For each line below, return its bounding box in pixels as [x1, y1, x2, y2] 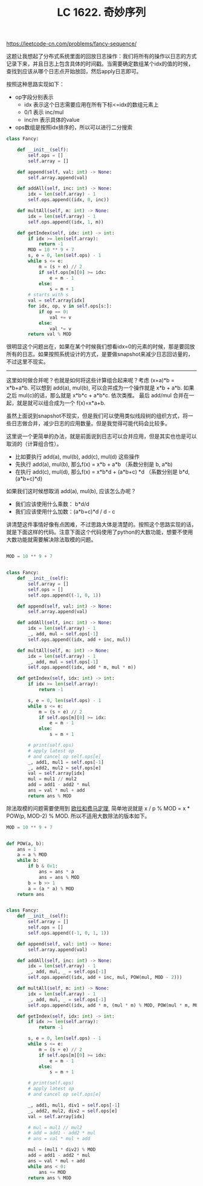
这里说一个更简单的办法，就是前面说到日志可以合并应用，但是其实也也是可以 [6, 432, 197, 440]
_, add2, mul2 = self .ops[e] [28, 764, 101, 771]
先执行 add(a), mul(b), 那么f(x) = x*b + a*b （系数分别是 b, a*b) [14, 461, 173, 468]
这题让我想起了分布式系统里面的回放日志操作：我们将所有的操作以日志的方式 [6, 53, 197, 60]
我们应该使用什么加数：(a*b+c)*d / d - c [14, 508, 116, 515]
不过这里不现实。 [6, 358, 49, 365]
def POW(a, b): [6, 840, 45, 847]
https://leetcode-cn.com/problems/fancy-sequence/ [6, 40, 137, 47]
